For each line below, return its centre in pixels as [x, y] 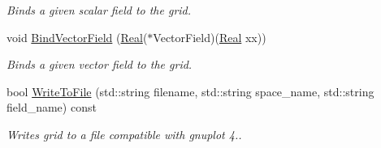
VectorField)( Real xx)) [210, 37]
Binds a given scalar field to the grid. [99, 10]
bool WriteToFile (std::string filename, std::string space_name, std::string [190, 91]
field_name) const [52, 107]
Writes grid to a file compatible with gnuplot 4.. [124, 134]
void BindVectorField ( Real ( [77, 37]
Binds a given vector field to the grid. [100, 64]
